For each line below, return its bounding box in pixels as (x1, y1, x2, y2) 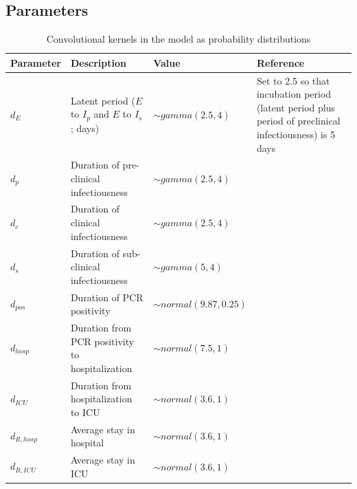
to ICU (70, 404, 100, 419)
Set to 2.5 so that (256, 73, 330, 87)
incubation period (256, 87, 332, 101)
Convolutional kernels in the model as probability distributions (46, 32, 311, 46)
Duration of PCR (70, 290, 143, 304)
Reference (256, 55, 305, 69)
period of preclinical (256, 113, 341, 128)
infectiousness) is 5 (256, 127, 336, 142)
